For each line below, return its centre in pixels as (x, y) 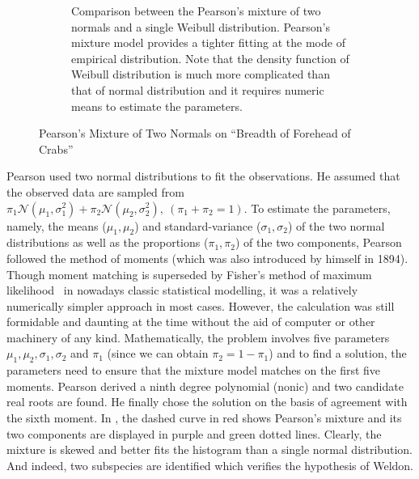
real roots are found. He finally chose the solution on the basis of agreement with (207, 402)
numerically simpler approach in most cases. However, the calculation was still (201, 305)
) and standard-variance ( (198, 225)
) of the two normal (336, 225)
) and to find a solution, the (338, 353)
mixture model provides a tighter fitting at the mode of (208, 42)
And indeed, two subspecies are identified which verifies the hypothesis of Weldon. (210, 465)
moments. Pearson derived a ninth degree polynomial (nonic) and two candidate (205, 386)
